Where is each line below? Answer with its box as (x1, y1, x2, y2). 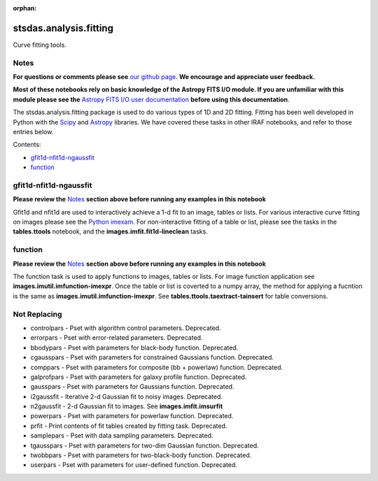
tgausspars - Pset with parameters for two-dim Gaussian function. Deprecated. (30, 441, 259, 450)
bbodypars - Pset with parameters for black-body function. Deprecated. (30, 343, 239, 352)
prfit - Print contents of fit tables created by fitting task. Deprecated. (30, 422, 227, 430)
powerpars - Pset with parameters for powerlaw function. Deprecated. (30, 412, 234, 420)
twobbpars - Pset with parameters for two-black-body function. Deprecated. (30, 451, 252, 459)
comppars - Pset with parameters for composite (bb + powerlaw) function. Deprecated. (30, 363, 283, 371)
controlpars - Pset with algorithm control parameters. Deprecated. (30, 324, 221, 332)
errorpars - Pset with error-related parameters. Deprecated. (30, 333, 203, 342)
